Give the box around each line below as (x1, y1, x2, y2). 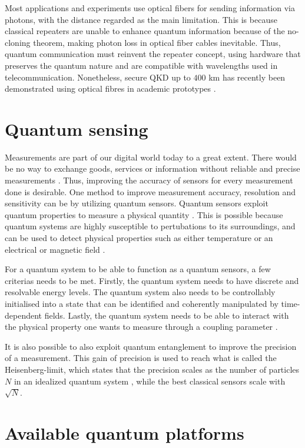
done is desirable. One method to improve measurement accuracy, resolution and (5, 185, 296, 198)
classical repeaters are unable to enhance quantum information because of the (5, 25, 285, 37)
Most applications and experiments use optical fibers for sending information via (5, 2, 295, 14)
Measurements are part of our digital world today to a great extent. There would (5, 151, 297, 163)
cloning (5, 36, 31, 48)
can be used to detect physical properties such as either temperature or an (5, 232, 273, 244)
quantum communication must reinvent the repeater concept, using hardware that (5, 48, 301, 60)
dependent (5, 309, 42, 321)
